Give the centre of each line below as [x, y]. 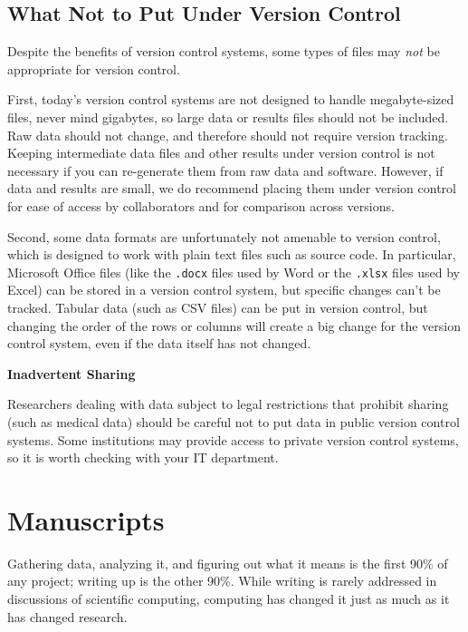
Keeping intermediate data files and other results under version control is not [221, 153]
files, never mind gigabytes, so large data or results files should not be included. [228, 117]
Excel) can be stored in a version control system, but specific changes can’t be [224, 290]
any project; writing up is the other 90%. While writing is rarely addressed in [222, 581]
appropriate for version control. [94, 68]
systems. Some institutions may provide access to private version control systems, [233, 439]
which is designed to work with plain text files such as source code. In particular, [232, 254]
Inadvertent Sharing [72, 373]
